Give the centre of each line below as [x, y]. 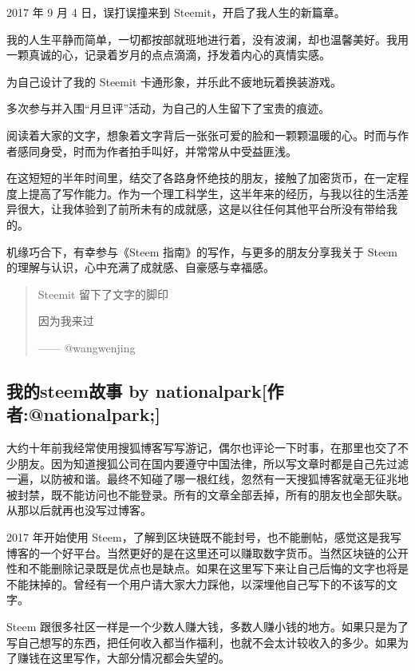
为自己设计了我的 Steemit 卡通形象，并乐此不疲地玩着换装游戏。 [174, 81]
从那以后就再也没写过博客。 [79, 510]
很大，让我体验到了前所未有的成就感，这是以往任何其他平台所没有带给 [202, 209]
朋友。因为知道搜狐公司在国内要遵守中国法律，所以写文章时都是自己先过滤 [213, 463]
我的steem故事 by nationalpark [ [137, 390]
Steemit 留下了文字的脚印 [103, 294]
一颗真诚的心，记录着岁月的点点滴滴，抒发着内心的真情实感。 [168, 55]
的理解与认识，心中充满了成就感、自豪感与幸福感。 [140, 267]
